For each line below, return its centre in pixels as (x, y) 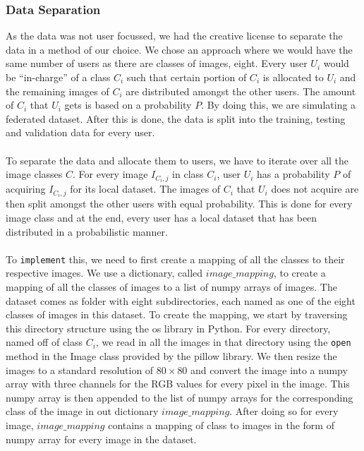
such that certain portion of (187, 77)
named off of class (44, 342)
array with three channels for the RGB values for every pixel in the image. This (178, 384)
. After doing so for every (284, 411)
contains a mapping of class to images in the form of (221, 425)
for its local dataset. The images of (145, 189)
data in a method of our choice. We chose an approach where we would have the (179, 49)
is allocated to (293, 77)
